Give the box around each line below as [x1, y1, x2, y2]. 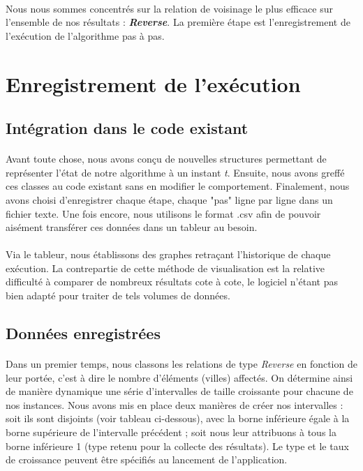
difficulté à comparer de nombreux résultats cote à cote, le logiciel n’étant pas [6, 274, 338, 289]
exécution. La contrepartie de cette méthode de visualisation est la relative [6, 260, 325, 275]
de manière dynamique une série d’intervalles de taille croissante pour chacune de [6, 384, 353, 398]
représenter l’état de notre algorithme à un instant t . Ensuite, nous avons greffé [6, 165, 345, 179]
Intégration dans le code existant [6, 117, 249, 139]
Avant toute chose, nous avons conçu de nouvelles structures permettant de [6, 151, 327, 166]
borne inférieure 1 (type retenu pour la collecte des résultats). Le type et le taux [6, 438, 349, 453]
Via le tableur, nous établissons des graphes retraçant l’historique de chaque [6, 247, 331, 262]
